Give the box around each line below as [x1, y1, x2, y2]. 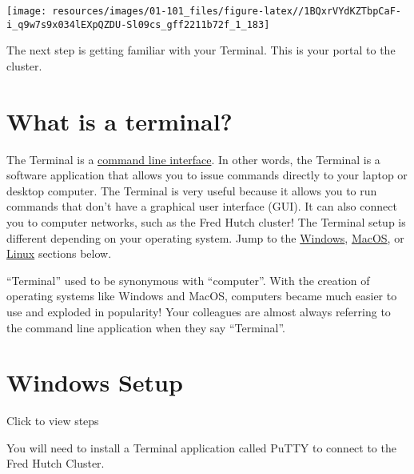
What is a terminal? [6, 104, 233, 137]
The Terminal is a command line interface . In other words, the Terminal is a [6, 151, 380, 167]
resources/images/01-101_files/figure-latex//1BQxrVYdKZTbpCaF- [52, 6, 401, 17]
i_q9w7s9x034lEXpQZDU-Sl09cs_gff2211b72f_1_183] [6, 18, 270, 30]
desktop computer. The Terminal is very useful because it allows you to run [6, 182, 377, 199]
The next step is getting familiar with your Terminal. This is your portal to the [6, 42, 396, 58]
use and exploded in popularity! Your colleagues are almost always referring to [6, 303, 391, 319]
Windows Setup [6, 366, 183, 399]
